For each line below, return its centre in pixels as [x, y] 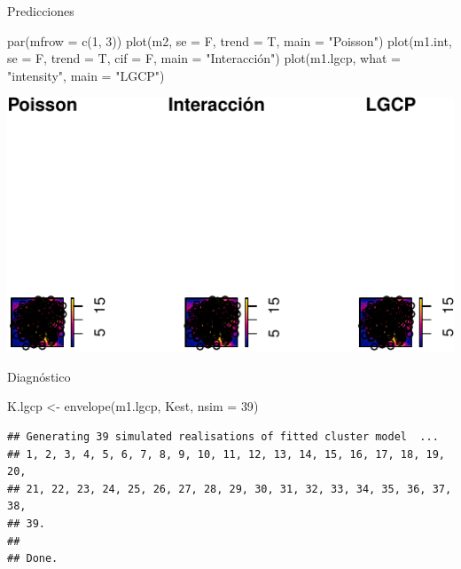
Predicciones [41, 11]
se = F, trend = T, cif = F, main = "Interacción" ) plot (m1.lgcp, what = [204, 58]
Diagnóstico [39, 376]
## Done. [33, 559]
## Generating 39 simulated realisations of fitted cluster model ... [223, 437]
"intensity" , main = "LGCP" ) [86, 75]
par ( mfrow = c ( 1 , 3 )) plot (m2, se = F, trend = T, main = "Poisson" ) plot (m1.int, [230, 40]
